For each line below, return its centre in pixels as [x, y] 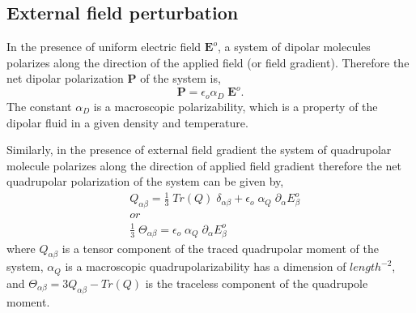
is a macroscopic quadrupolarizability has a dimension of [206, 266]
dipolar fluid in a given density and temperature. [127, 122]
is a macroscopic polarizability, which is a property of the [236, 106]
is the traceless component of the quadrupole [257, 283]
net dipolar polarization [65, 78]
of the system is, [180, 78]
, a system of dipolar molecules [294, 47]
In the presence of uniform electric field [104, 47]
